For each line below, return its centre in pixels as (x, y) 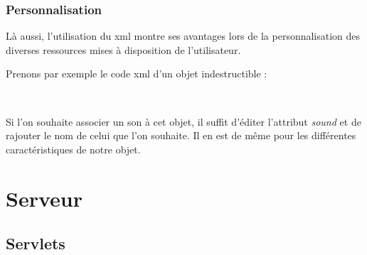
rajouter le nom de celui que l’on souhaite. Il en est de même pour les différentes (181, 135)
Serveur (44, 198)
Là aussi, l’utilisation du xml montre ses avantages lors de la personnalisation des (183, 36)
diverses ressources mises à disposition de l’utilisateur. (123, 49)
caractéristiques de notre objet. (73, 149)
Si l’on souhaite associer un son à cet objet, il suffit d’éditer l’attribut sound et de (183, 121)
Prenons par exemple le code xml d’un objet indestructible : (137, 74)
